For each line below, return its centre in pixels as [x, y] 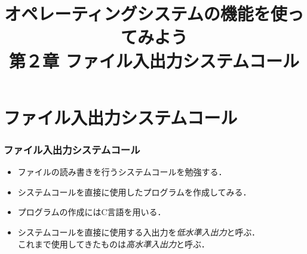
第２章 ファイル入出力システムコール [154, 60]
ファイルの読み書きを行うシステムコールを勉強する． [122, 172]
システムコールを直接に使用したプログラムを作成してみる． [134, 192]
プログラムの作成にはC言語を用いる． [92, 212]
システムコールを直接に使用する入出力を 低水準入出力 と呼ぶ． [139, 232]
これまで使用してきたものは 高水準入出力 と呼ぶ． [113, 244]
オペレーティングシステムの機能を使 [146, 13]
